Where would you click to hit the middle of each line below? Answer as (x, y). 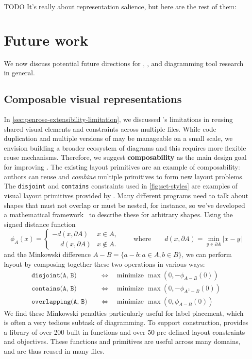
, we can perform (207, 254)
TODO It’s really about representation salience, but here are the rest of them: (120, 6)
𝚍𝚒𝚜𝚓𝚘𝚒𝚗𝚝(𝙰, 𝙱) (54, 275)
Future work (46, 40)
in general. (19, 73)
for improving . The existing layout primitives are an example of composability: (122, 167)
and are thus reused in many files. (54, 350)
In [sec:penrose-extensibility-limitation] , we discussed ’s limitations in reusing (118, 119)
